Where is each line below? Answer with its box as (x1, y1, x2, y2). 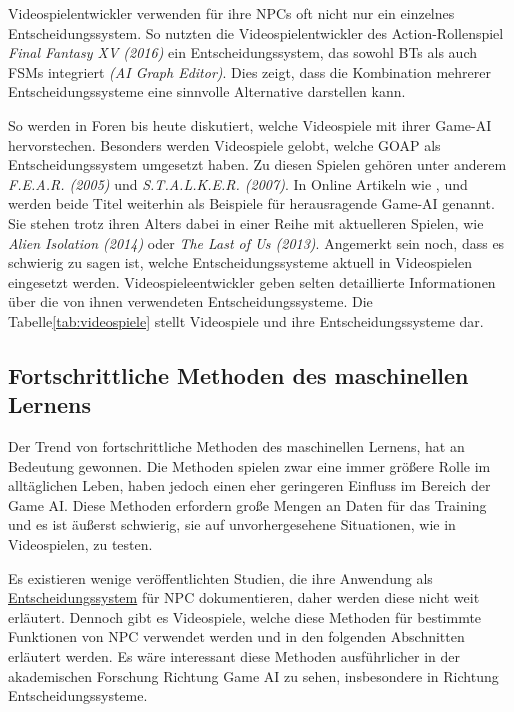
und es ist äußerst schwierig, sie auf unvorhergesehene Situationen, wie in (8, 514, 456, 535)
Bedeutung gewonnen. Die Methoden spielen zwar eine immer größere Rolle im (8, 455, 491, 476)
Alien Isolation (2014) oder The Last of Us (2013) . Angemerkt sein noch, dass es (8, 232, 505, 253)
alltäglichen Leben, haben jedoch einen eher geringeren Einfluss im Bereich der (8, 475, 491, 496)
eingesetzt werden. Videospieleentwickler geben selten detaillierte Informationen (8, 271, 496, 292)
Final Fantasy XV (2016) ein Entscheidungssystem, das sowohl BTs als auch (8, 42, 478, 63)
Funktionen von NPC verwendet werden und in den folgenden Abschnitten (8, 626, 465, 647)
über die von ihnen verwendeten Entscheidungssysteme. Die (8, 291, 373, 312)
